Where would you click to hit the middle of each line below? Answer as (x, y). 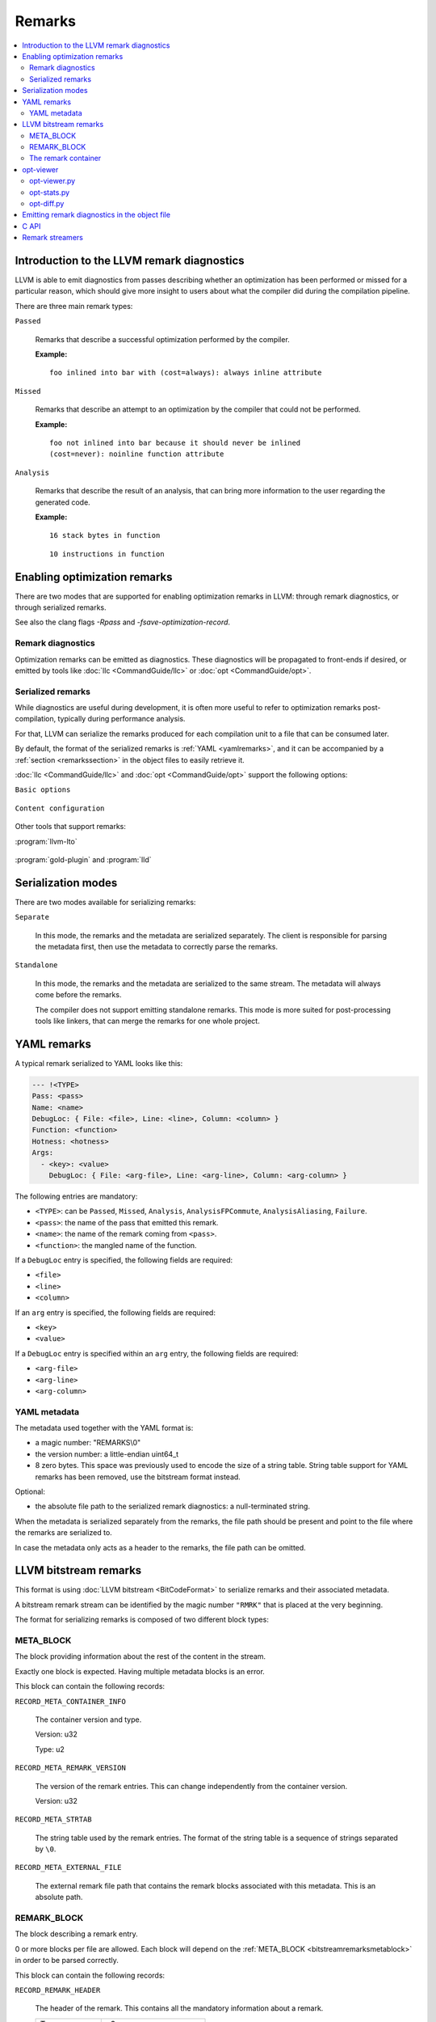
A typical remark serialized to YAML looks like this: (99, 1063)
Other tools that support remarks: (71, 827)
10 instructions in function (107, 554)
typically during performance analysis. (122, 719)
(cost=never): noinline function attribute (137, 454)
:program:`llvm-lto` (46, 841)
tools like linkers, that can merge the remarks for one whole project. (147, 1021)
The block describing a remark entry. (77, 1934)
